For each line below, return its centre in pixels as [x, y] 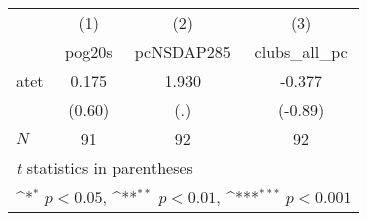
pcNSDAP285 [182, 51]
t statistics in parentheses [104, 167]
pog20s [88, 51]
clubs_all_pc [301, 51]
